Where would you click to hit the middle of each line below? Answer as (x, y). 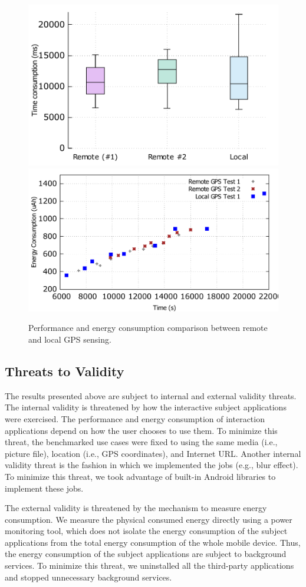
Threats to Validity (65, 371)
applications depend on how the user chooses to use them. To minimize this (141, 430)
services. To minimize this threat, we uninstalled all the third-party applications (149, 566)
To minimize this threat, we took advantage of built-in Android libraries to (140, 476)
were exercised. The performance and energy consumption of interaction (135, 418)
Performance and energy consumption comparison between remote (148, 328)
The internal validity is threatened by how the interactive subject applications (146, 407)
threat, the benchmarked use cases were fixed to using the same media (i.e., (141, 442)
